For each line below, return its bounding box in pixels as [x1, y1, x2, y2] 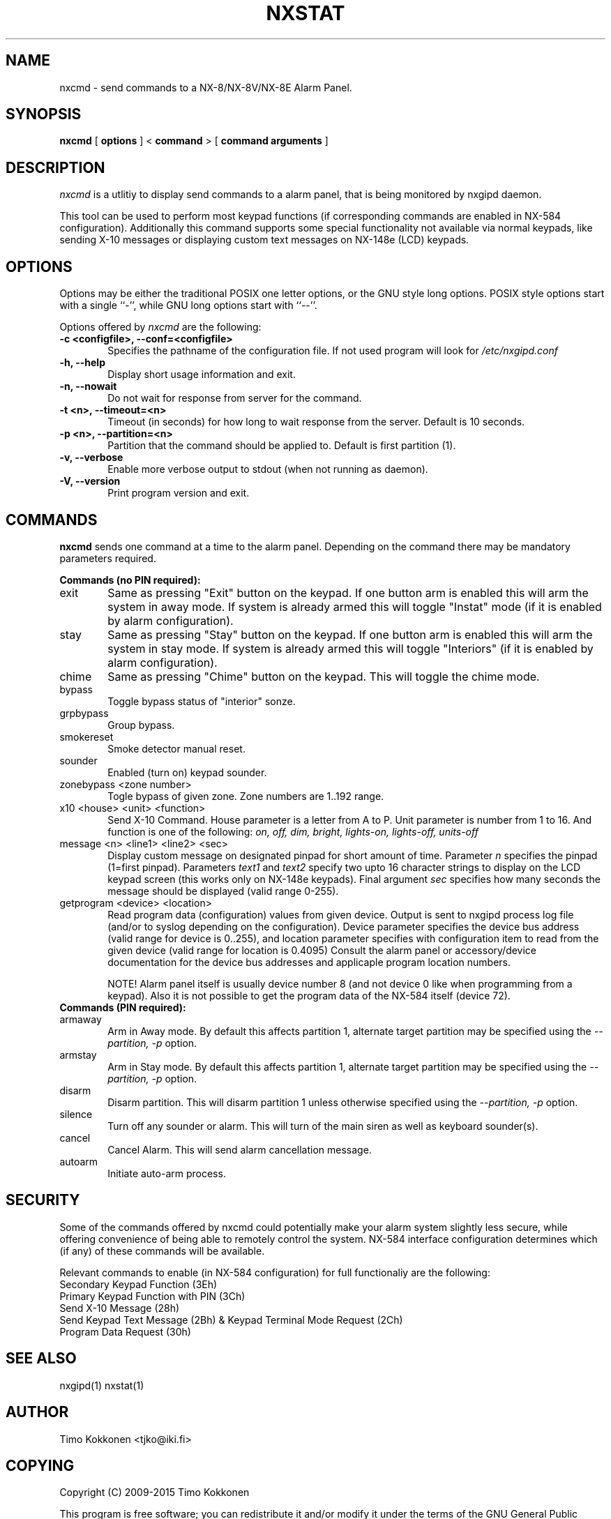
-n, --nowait [59, 380, 117, 393]
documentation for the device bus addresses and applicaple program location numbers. [107, 955, 511, 968]
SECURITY [6, 1191, 80, 1209]
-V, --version [59, 475, 121, 488]
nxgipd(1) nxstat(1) [59, 1379, 144, 1391]
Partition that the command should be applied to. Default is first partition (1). [107, 439, 456, 452]
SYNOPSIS [6, 105, 82, 123]
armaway [59, 1013, 102, 1025]
